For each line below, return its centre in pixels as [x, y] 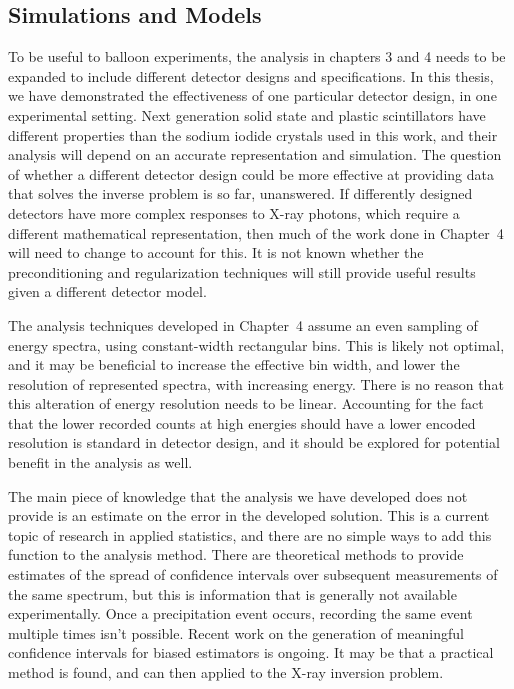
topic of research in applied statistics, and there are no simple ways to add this [250, 534]
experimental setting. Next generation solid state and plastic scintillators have [247, 114]
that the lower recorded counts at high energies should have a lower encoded [242, 422]
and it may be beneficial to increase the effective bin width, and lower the [234, 364]
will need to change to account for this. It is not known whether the [216, 252]
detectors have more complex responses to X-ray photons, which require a [234, 212]
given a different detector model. [107, 291]
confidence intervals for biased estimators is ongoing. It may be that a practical [251, 652]
